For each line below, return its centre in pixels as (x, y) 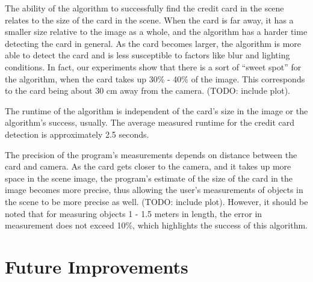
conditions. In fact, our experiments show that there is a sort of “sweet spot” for (153, 66)
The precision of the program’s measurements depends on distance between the (151, 154)
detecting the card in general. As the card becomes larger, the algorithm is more (153, 43)
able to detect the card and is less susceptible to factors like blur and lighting (147, 55)
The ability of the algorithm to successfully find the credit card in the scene (144, 8)
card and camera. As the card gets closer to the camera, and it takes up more (148, 166)
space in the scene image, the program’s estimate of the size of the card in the (149, 178)
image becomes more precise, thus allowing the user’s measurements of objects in (154, 190)
